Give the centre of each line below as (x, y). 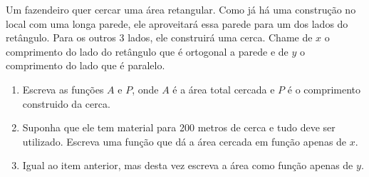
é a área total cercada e (224, 89)
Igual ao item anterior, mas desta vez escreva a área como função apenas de (188, 165)
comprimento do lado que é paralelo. (85, 65)
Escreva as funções (63, 89)
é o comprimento (324, 89)
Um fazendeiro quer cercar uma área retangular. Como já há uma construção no (181, 9)
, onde (145, 89)
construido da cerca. (66, 103)
